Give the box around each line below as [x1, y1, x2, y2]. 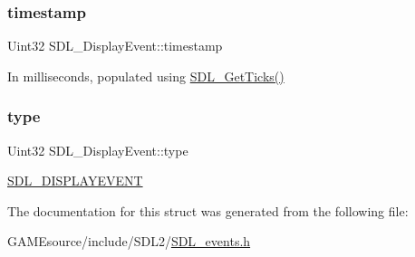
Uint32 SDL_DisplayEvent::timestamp [7, 36, 223, 55]
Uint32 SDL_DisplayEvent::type [7, 140, 188, 159]
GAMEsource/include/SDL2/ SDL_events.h [7, 232, 251, 251]
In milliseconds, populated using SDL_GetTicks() [7, 66, 285, 85]
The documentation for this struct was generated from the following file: [7, 201, 409, 220]
